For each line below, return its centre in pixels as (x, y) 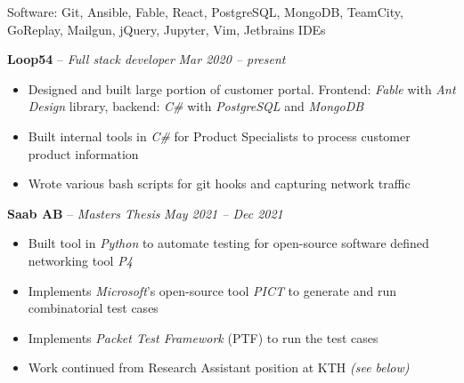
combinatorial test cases (93, 308)
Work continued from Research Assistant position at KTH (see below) (219, 367)
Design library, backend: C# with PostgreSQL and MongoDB (196, 106)
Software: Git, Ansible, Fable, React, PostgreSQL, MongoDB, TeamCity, (205, 12)
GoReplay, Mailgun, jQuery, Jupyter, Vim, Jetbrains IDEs (167, 29)
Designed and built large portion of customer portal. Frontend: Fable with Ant (242, 88)
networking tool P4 (80, 260)
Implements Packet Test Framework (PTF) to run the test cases (203, 337)
